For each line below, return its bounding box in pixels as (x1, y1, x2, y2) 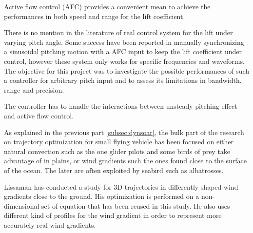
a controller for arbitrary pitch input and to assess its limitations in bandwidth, (4, 75, 242, 85)
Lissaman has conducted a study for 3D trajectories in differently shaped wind (4, 181, 238, 192)
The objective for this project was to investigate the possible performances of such (4, 65, 250, 76)
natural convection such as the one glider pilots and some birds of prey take (4, 146, 231, 156)
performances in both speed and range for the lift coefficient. (4, 11, 185, 21)
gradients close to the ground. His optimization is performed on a (4, 191, 199, 201)
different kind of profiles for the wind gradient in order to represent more (4, 210, 222, 220)
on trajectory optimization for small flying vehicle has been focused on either (4, 136, 234, 147)
